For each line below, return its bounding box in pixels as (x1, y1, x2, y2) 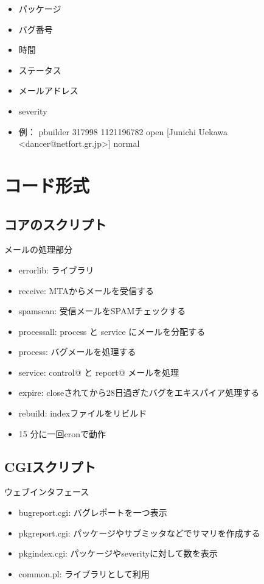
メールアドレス (18, 84, 78, 97)
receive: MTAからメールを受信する (18, 284, 154, 297)
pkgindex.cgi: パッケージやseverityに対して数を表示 (18, 547, 218, 560)
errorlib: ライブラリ (18, 263, 94, 276)
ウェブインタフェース (4, 485, 89, 498)
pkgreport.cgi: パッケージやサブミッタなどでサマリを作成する (18, 526, 260, 539)
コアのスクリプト (4, 214, 106, 233)
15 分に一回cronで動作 (18, 427, 106, 440)
